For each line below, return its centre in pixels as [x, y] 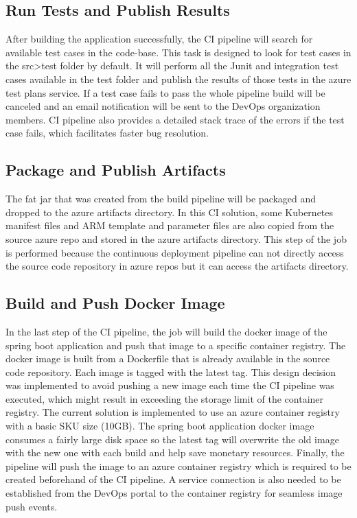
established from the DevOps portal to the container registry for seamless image [174, 493]
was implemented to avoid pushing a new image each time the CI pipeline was [170, 385]
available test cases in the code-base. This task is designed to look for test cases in [178, 52]
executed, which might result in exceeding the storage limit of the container [165, 398]
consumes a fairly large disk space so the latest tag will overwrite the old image [172, 439]
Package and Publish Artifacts [116, 170]
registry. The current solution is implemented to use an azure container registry [173, 412]
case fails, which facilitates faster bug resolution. [107, 133]
